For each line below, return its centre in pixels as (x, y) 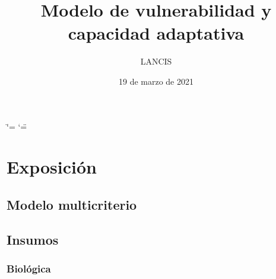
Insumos (33, 239)
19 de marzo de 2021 (156, 81)
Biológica (29, 268)
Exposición (52, 167)
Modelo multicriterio (72, 204)
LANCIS (156, 61)
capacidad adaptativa (156, 33)
